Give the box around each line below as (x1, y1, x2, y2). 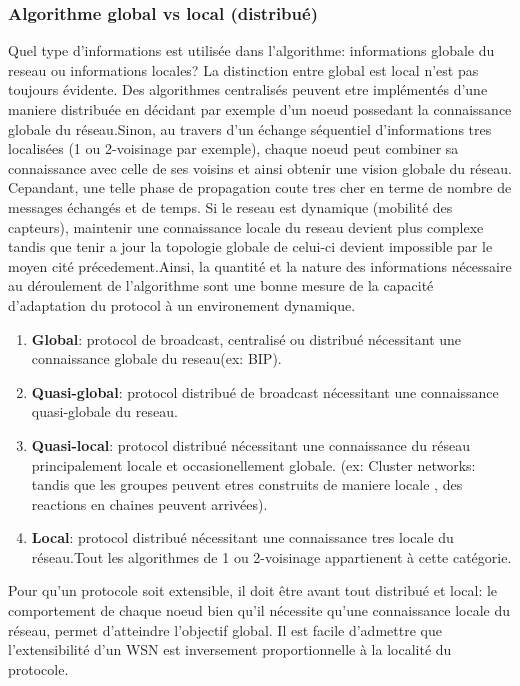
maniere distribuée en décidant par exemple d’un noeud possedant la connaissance (8, 99, 512, 119)
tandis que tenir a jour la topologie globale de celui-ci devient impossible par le (8, 236, 493, 257)
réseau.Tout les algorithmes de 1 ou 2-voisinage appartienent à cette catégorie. (31, 546, 512, 567)
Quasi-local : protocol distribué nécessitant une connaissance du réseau (31, 434, 470, 455)
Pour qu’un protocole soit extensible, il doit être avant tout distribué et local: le (8, 580, 498, 601)
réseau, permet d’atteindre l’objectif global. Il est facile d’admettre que (8, 619, 442, 640)
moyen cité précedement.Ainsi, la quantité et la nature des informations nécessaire (8, 255, 512, 276)
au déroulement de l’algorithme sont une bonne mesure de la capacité (8, 275, 434, 296)
